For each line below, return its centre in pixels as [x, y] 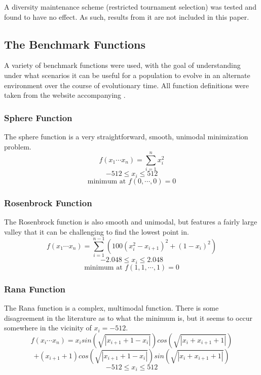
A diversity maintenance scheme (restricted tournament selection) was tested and [130, 7]
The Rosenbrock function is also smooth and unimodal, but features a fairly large [131, 221]
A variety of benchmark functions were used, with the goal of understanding [122, 65]
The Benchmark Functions [75, 44]
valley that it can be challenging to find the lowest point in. [97, 231]
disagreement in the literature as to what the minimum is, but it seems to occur [128, 317]
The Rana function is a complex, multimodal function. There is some [111, 307]
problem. [18, 146]
